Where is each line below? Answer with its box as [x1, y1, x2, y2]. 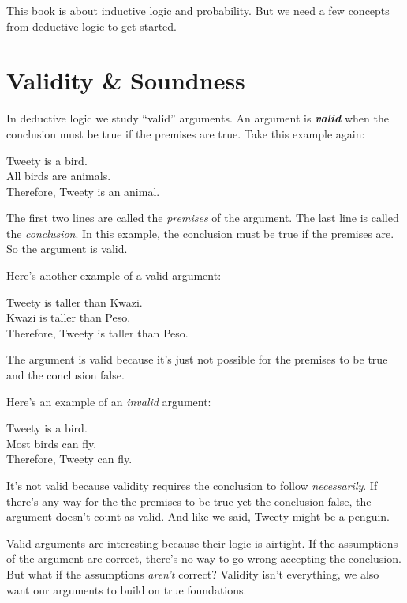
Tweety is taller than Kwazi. [6, 293, 143, 310]
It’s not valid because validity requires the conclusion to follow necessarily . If [6, 477, 378, 493]
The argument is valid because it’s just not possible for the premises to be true [6, 351, 388, 367]
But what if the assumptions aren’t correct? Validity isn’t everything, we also [6, 565, 379, 582]
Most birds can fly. [6, 435, 97, 451]
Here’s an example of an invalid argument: [6, 393, 211, 409]
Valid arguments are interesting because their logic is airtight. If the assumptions [6, 534, 398, 551]
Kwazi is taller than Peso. [6, 309, 131, 326]
